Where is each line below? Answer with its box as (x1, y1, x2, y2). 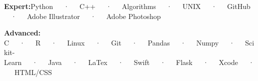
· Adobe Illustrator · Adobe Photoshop (10, 10, 161, 21)
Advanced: (4, 27, 40, 38)
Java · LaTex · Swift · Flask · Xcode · (48, 56, 254, 67)
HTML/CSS (14, 66, 52, 77)
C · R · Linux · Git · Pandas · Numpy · (4, 37, 235, 47)
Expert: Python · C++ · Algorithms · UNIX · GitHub (4, 1, 250, 11)
